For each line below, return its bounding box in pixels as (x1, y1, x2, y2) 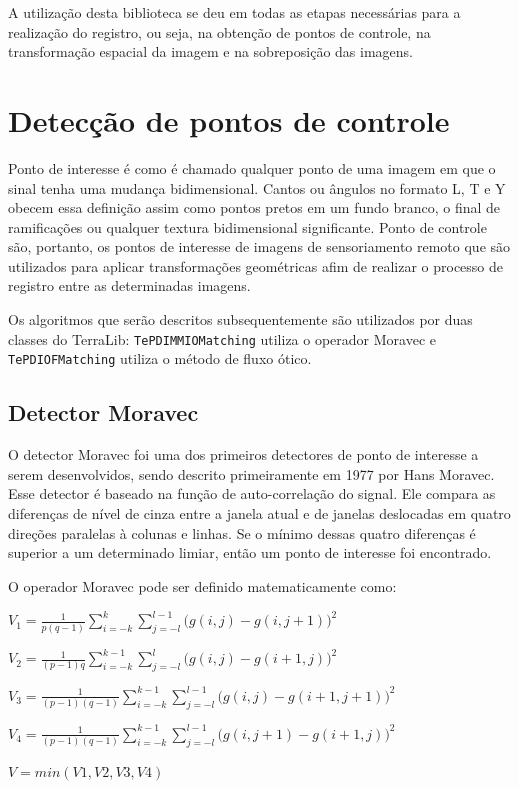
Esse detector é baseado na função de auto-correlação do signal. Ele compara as (8, 483, 496, 504)
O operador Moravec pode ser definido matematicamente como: (8, 575, 397, 596)
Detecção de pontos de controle (8, 99, 450, 140)
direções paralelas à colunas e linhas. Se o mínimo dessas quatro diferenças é (8, 522, 476, 543)
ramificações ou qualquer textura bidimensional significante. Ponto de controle (8, 216, 487, 237)
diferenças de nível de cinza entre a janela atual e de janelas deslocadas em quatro (8, 502, 511, 523)
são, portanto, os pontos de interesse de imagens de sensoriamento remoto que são (8, 236, 511, 257)
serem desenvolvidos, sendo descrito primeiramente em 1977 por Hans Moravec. (8, 463, 495, 484)
